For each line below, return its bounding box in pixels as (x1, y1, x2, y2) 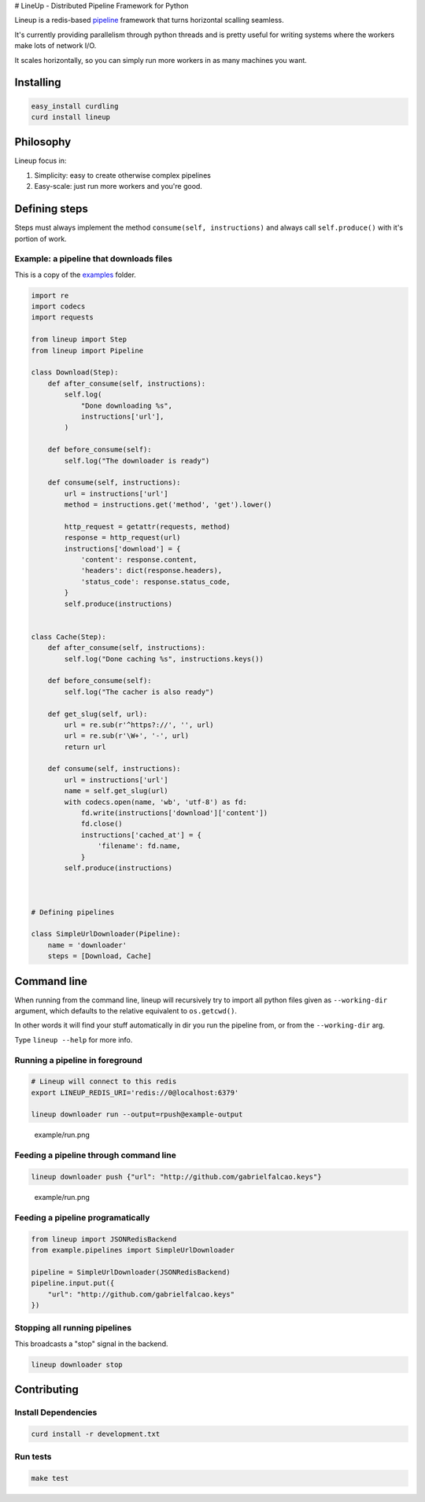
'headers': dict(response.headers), (80, 566, 223, 575)
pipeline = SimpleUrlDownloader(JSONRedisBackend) (31, 1268, 231, 1276)
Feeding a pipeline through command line (14, 1150, 176, 1161)
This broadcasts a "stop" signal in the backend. (14, 1338, 168, 1349)
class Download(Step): (31, 368, 119, 377)
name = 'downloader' (47, 940, 128, 950)
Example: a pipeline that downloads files (14, 253, 173, 264)
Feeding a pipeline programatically (14, 1212, 150, 1223)
